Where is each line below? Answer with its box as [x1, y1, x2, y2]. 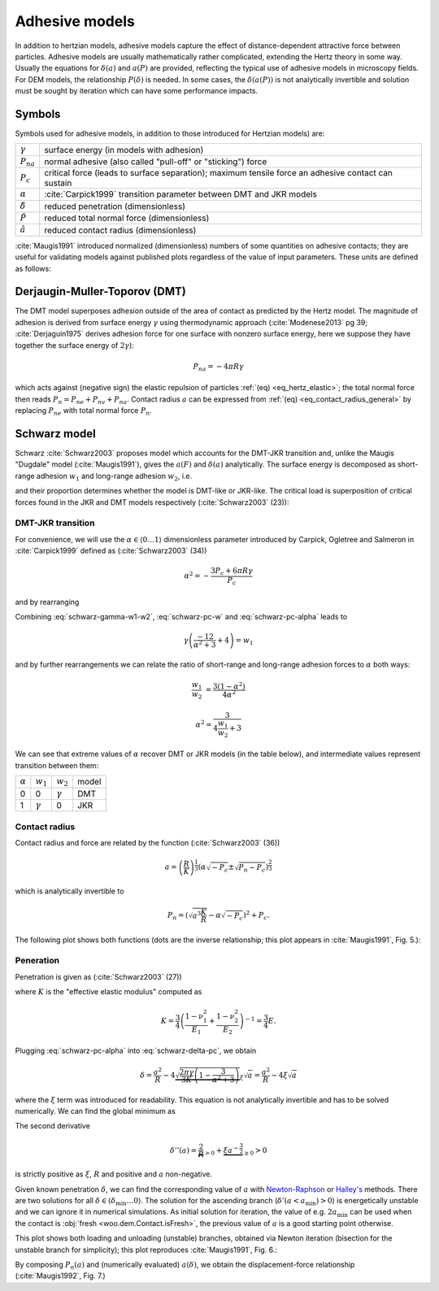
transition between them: [15, 760, 99, 770]
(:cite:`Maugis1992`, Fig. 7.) [15, 1271, 106, 1280]
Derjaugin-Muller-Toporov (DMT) [15, 285, 186, 298]
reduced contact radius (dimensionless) [44, 224, 197, 236]
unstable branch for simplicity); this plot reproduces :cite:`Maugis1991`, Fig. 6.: [15, 1245, 278, 1254]
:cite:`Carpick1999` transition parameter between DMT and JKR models [44, 189, 317, 200]
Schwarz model [15, 427, 97, 441]
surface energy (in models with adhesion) [44, 144, 204, 155]
